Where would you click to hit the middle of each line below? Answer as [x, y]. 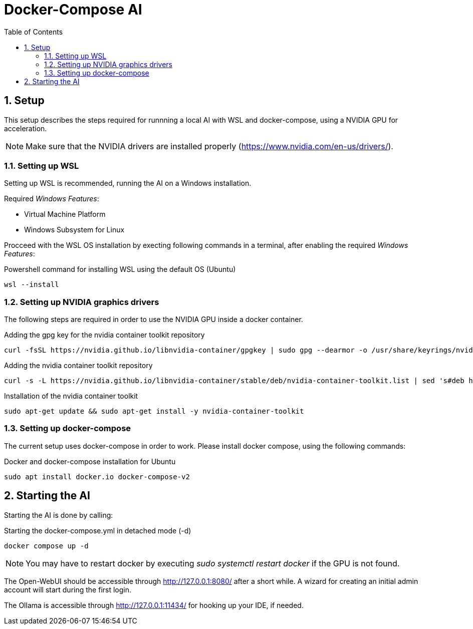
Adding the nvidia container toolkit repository [78, 366]
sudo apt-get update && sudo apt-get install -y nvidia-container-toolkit [154, 411]
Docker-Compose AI [73, 10]
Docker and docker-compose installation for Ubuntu [90, 461]
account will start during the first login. [68, 589]
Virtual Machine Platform [65, 214]
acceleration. [26, 128]
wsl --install [32, 285]
